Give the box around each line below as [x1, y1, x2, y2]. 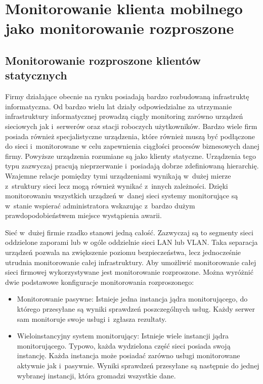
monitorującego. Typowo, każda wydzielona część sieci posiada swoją [17, 340, 231, 351]
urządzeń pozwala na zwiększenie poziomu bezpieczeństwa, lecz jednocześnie [5, 247, 241, 258]
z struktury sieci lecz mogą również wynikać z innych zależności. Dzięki [5, 180, 228, 191]
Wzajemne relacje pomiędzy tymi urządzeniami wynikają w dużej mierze [5, 170, 231, 181]
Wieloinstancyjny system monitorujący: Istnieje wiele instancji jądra [17, 330, 229, 341]
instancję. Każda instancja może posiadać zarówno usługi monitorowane [17, 350, 240, 361]
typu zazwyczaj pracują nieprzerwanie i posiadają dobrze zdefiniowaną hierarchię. [5, 160, 259, 171]
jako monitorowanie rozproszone [5, 18, 234, 38]
